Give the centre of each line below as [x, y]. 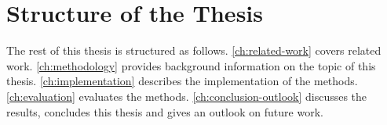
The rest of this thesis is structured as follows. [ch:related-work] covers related [194, 50]
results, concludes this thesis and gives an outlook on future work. [165, 111]
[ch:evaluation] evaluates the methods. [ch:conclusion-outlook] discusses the [187, 96]
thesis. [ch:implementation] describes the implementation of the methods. [182, 81]
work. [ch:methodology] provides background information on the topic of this [191, 65]
